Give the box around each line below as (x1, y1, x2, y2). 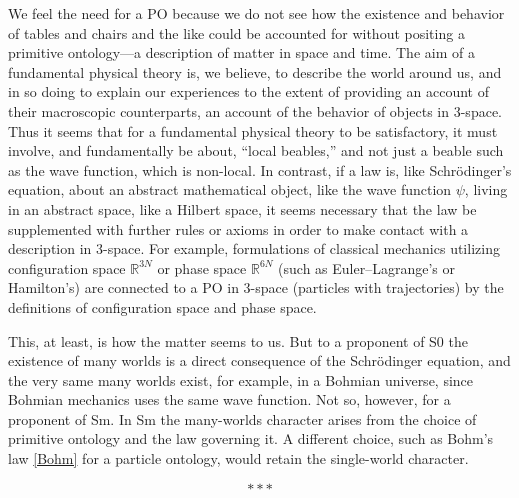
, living (464, 179, 508, 200)
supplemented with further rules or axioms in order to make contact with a (8, 218, 469, 239)
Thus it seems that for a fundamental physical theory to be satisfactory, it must (8, 120, 498, 141)
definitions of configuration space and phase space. (8, 296, 317, 317)
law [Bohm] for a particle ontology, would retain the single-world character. (8, 448, 469, 469)
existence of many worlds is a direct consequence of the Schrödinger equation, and (8, 350, 511, 371)
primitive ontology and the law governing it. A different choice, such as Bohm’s (8, 428, 494, 449)
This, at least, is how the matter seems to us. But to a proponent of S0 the (8, 330, 468, 351)
